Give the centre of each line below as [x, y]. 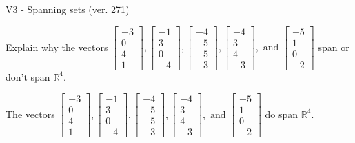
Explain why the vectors [57, 47]
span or [334, 47]
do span [282, 114]
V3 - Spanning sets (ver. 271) [68, 9]
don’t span [28, 76]
